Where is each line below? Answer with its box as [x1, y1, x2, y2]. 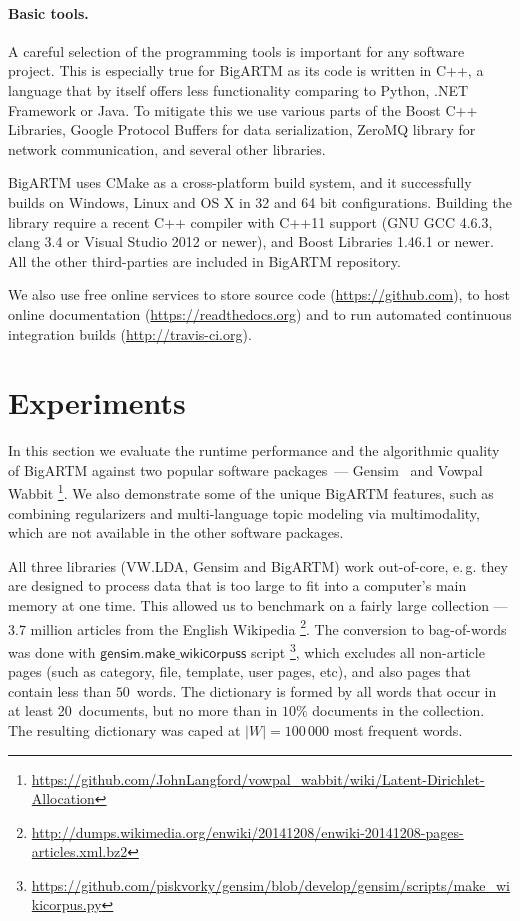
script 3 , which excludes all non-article [250, 638, 485, 662]
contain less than [8, 680, 112, 701]
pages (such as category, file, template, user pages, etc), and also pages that [8, 661, 471, 682]
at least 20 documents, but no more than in [8, 700, 278, 721]
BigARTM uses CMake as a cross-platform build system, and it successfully [8, 172, 472, 193]
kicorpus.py [31, 894, 102, 915]
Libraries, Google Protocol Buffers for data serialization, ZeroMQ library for [8, 119, 476, 140]
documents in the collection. [312, 700, 485, 721]
